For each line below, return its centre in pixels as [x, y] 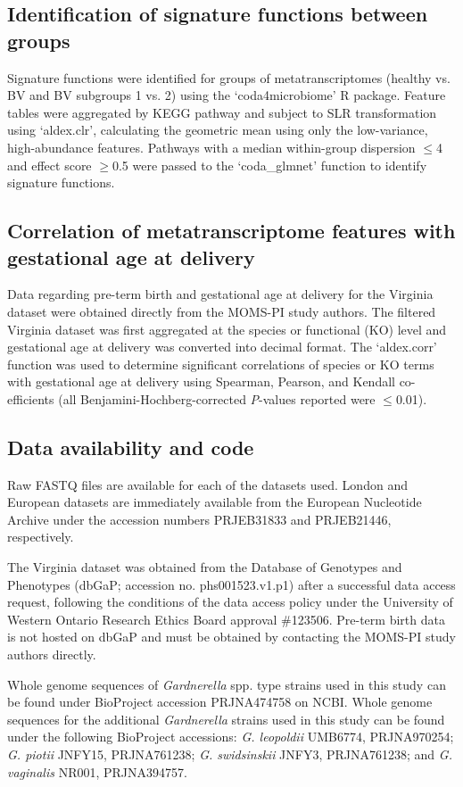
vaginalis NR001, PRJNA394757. [97, 771]
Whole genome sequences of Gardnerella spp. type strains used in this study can [227, 684]
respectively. [41, 537]
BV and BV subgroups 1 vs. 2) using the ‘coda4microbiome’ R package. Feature [227, 95]
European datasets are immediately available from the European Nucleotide [215, 502]
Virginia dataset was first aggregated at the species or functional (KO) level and [227, 329]
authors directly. [52, 654]
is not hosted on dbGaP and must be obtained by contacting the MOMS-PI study [231, 637]
